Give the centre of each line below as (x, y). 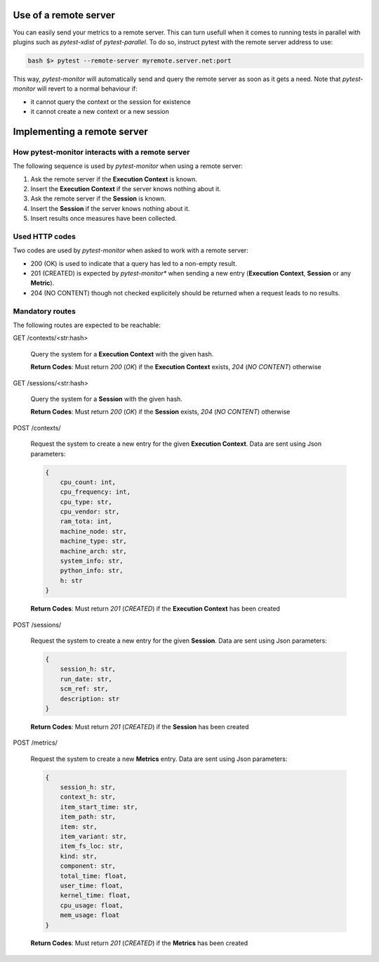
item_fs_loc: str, (92, 846)
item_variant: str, (94, 836)
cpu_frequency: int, (95, 492)
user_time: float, (92, 885)
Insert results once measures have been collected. (104, 219)
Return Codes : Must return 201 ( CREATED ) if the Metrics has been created (139, 943)
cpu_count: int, (88, 482)
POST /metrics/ (35, 743)
